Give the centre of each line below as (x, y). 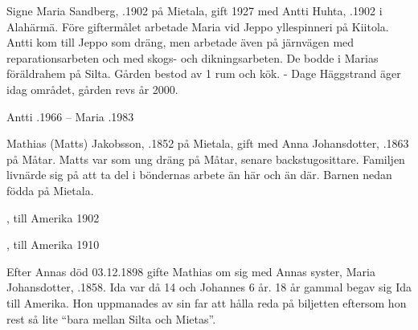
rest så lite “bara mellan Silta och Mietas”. (111, 318)
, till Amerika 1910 (53, 244)
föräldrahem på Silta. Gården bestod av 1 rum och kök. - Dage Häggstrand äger (204, 73)
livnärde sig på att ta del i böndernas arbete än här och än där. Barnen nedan (199, 175)
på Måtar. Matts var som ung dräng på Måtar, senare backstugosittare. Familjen (206, 159)
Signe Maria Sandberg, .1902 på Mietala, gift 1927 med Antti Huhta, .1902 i (195, 10)
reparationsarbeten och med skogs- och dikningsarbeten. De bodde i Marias (193, 57)
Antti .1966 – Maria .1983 (70, 116)
